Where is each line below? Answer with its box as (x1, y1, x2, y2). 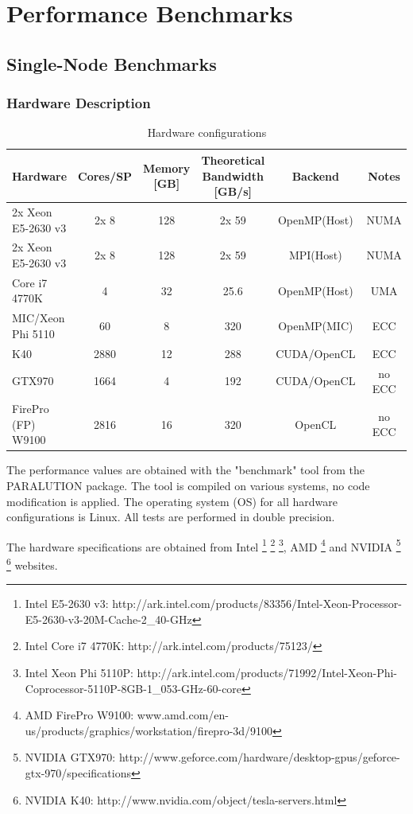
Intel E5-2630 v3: (25, 595, 109, 612)
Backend (291, 167, 339, 184)
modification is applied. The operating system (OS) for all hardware (6, 493, 338, 509)
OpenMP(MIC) (278, 317, 353, 334)
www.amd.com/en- (137, 707, 229, 723)
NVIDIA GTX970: (25, 749, 116, 765)
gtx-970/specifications (25, 764, 131, 781)
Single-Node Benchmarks (6, 51, 217, 76)
